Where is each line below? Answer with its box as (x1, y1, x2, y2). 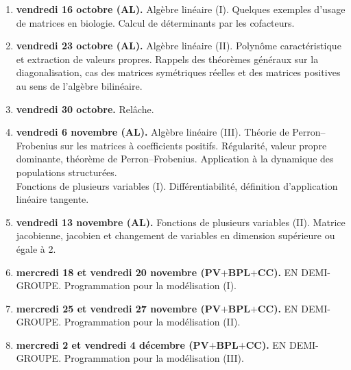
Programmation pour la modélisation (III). (64, 351, 244, 365)
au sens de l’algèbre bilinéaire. (16, 78, 143, 92)
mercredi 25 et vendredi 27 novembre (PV (16, 301, 221, 315)
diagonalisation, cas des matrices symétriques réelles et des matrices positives (16, 65, 341, 79)
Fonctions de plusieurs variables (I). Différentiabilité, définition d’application (16, 178, 338, 193)
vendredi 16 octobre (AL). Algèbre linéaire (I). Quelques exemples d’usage (16, 2, 346, 16)
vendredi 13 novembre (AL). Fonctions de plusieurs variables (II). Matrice (16, 214, 346, 229)
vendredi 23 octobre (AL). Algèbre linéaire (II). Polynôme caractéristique (16, 38, 341, 53)
